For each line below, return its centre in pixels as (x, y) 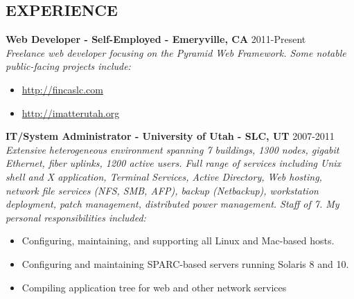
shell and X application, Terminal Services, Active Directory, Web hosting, (164, 176)
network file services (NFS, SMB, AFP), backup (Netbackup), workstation (162, 190)
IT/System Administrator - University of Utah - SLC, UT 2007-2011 (170, 136)
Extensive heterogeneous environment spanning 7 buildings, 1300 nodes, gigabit (172, 149)
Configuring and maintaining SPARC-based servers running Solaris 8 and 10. (185, 263)
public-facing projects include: (68, 66)
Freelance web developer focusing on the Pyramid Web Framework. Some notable (176, 52)
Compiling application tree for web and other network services (154, 287)
